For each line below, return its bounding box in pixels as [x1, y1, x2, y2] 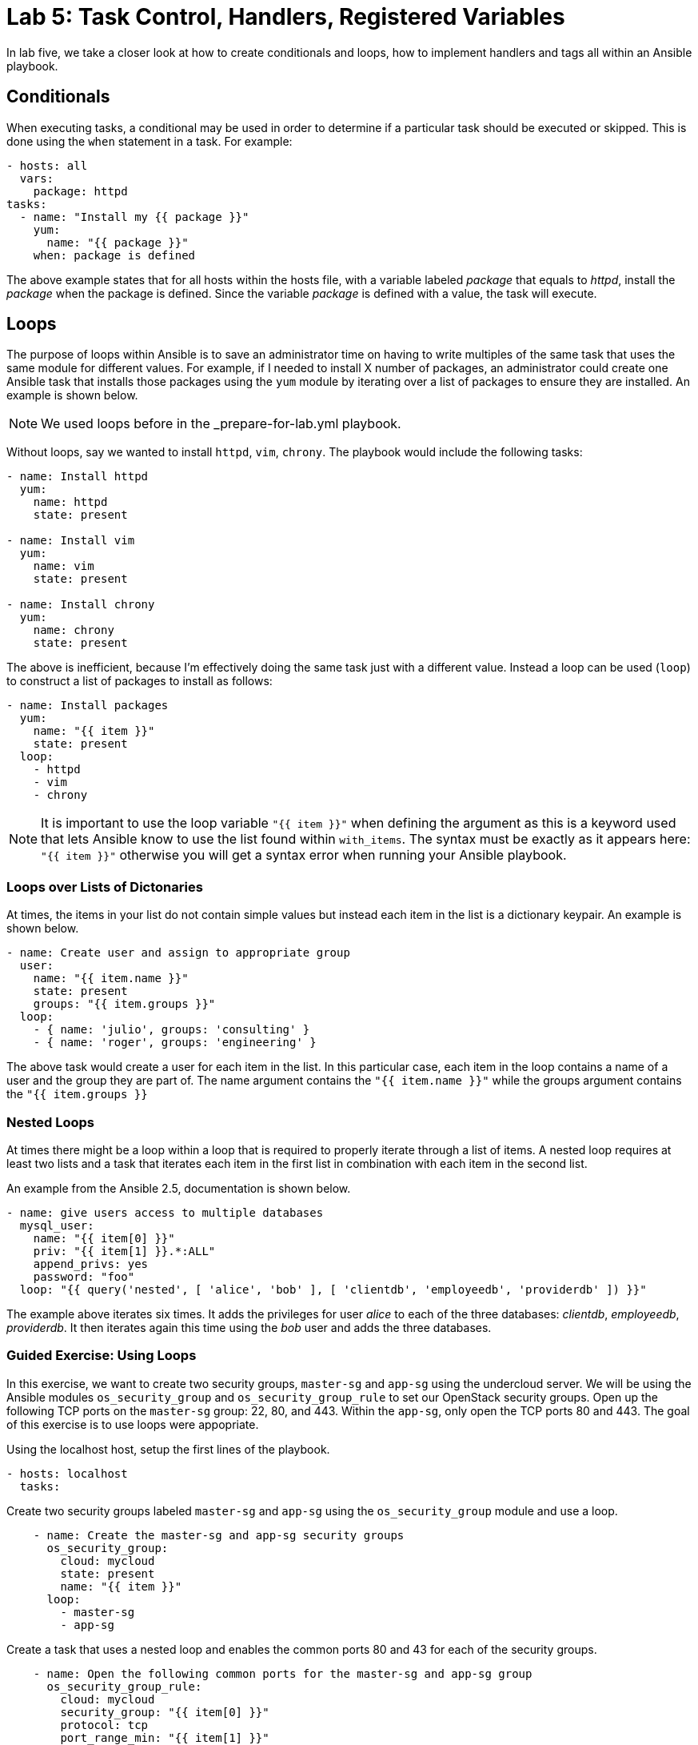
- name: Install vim [6, 534, 135, 548]
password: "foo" [33, 1270, 135, 1283]
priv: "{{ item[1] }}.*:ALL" [33, 1244, 216, 1258]
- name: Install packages [6, 699, 169, 712]
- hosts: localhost [6, 1466, 128, 1480]
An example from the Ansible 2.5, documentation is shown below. [6, 1181, 351, 1195]
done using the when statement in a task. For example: [6, 134, 293, 148]
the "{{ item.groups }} [6, 1087, 148, 1101]
